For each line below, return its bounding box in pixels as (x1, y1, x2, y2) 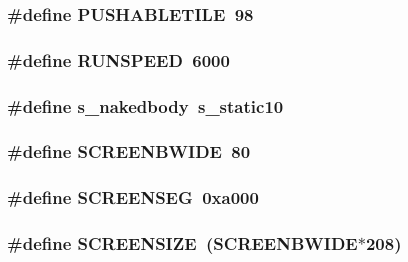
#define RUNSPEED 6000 (7, 47, 230, 72)
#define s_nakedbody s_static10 (7, 93, 284, 118)
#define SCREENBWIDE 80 (7, 139, 251, 164)
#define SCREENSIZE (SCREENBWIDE (7, 231, 358, 256)
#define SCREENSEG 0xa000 (7, 185, 259, 210)
